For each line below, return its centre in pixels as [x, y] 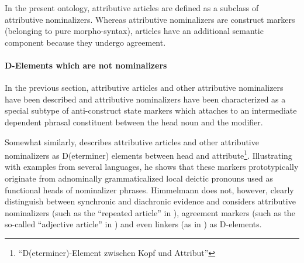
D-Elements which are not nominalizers [86, 65]
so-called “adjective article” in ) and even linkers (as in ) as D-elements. [133, 224]
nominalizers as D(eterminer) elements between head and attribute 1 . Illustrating [148, 154]
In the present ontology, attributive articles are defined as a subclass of [132, 8]
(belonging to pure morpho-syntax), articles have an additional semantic [134, 31]
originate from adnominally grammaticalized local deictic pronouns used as [139, 178]
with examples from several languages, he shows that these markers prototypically [152, 167]
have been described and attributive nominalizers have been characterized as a [145, 99]
